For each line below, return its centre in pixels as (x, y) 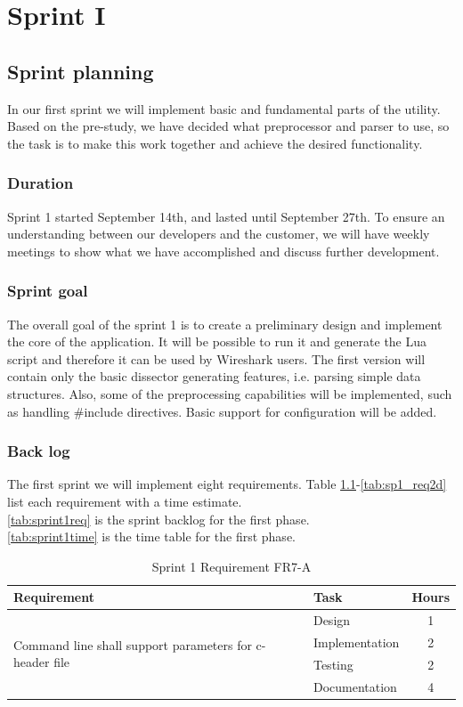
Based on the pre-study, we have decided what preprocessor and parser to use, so (228, 126)
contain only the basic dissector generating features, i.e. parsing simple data (214, 376)
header (32, 662)
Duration (41, 183)
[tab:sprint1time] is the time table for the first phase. (151, 536)
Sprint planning (81, 71)
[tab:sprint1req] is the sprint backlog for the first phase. (158, 519)
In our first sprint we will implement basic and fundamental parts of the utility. (224, 108)
